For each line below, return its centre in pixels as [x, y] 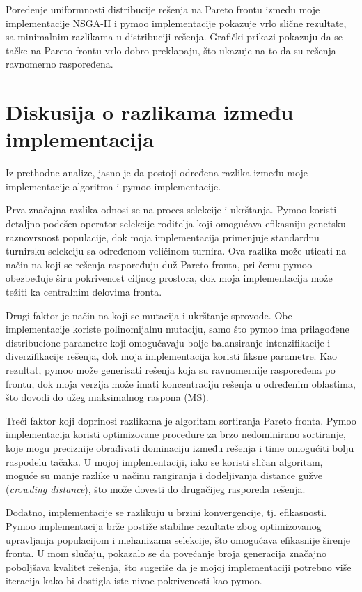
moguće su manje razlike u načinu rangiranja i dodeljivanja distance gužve [164, 475]
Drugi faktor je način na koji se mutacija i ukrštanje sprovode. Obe [149, 315]
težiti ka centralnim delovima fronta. [84, 292]
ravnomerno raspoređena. [60, 64]
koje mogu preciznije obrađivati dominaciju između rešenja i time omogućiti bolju [180, 447]
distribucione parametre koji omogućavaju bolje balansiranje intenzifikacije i [168, 342]
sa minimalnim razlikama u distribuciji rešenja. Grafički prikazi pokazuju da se [174, 37]
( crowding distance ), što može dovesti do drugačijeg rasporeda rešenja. [156, 488]
